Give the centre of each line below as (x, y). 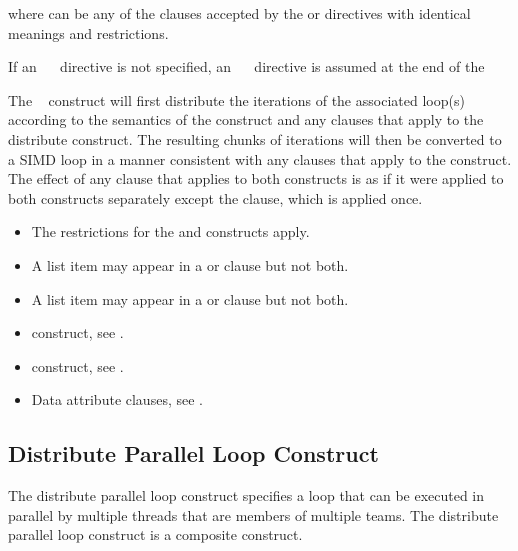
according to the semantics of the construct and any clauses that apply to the (246, 119)
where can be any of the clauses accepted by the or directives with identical (239, 13)
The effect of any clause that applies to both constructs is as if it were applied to (256, 178)
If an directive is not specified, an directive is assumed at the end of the (246, 66)
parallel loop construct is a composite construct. (155, 534)
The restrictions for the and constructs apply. (170, 231)
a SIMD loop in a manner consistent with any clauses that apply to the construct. (260, 158)
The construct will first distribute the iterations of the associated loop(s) (236, 99)
